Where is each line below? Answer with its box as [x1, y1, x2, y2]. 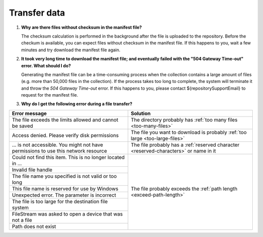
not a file [12, 217, 32, 223]
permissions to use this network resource [12, 147, 107, 154]
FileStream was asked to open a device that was [12, 210, 123, 217]
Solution [131, 110, 151, 117]
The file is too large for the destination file [12, 198, 108, 205]
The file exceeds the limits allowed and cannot [12, 116, 119, 123]
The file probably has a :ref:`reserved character [131, 141, 240, 148]
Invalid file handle [12, 166, 53, 173]
